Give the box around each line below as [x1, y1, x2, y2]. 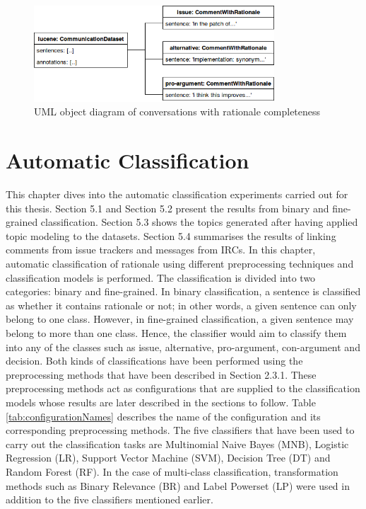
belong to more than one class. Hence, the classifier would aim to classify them [6, 326, 347, 341]
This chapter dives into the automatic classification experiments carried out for [6, 187, 348, 202]
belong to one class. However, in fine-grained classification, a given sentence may [6, 311, 354, 326]
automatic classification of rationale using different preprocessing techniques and [6, 256, 354, 271]
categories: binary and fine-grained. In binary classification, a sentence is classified [6, 284, 361, 299]
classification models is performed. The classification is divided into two [6, 270, 316, 285]
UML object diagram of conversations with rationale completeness [34, 104, 321, 119]
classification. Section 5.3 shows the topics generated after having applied [40, 215, 358, 229]
